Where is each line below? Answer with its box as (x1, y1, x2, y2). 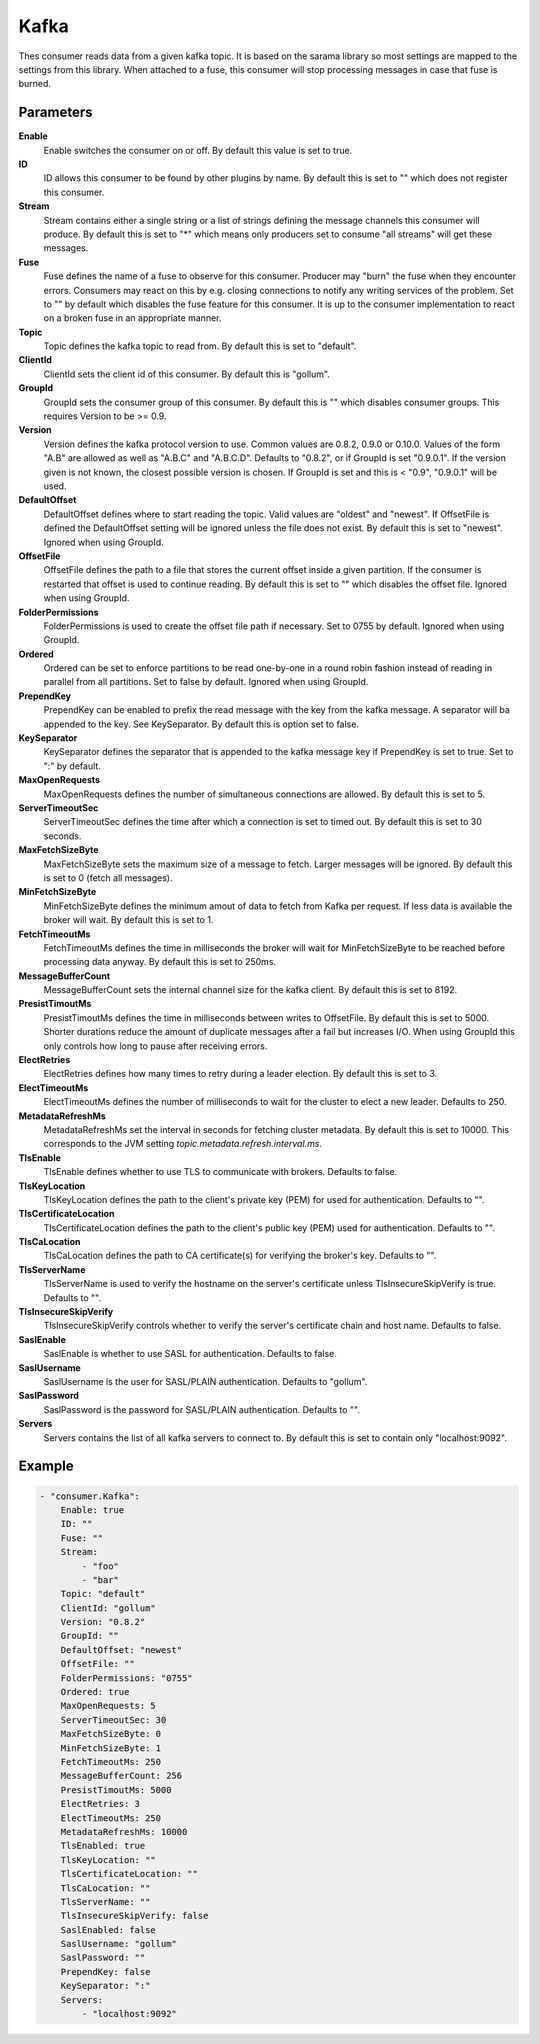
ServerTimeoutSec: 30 (60, 1714, 167, 1725)
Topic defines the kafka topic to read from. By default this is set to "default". (43, 340, 357, 352)
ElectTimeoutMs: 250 (60, 1812, 162, 1824)
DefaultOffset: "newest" (60, 1644, 183, 1655)
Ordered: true (60, 1686, 130, 1698)
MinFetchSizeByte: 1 (60, 1742, 162, 1754)
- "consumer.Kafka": (39, 1490, 140, 1502)
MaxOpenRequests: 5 (60, 1700, 157, 1712)
